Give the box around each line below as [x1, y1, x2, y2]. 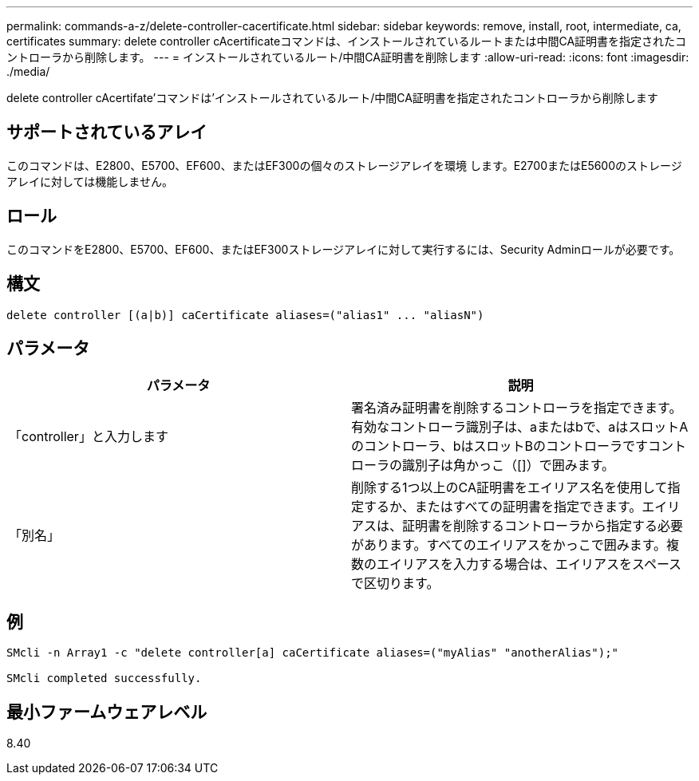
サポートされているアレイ [6, 122, 207, 143]
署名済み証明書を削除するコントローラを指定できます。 [351, 400, 682, 416]
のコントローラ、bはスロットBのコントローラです [351, 438, 648, 455]
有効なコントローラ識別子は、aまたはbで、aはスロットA [351, 419, 689, 436]
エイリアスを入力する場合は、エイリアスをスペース [377, 556, 682, 573]
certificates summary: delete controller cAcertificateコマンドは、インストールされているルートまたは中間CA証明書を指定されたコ [6, 34, 687, 48]
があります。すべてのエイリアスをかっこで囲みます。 [351, 537, 667, 554]
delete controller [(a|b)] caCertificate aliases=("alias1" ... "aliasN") [6, 308, 484, 321]
